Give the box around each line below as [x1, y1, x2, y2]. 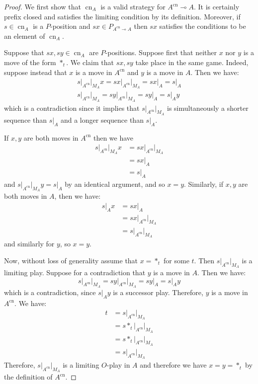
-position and [50, 21, 90, 31]
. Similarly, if [184, 179, 224, 189]
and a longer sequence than [60, 114, 144, 125]
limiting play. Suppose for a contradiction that [4, 267, 146, 277]
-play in [106, 360, 130, 370]
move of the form [4, 57, 56, 67]
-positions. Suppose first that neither [105, 47, 217, 58]
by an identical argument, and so [65, 179, 165, 189]
